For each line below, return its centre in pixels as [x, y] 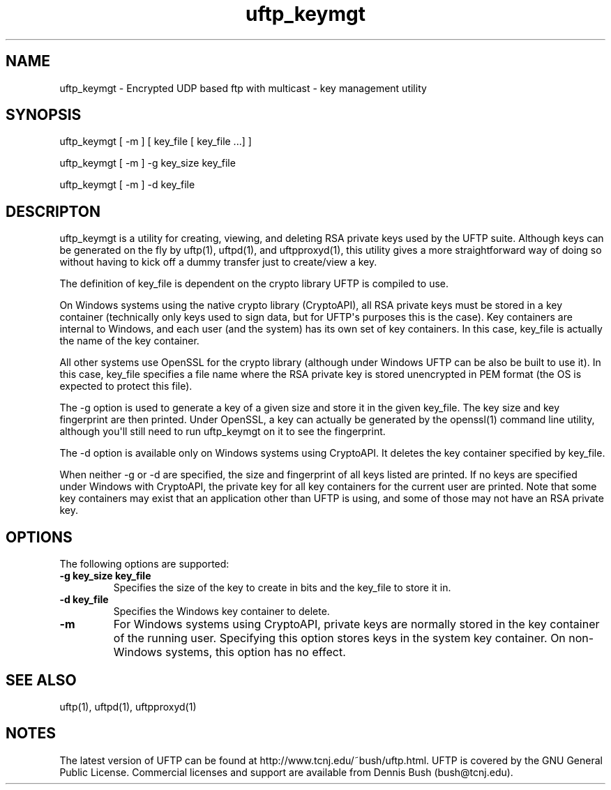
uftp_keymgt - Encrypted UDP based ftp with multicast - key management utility [243, 88]
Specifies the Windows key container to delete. [221, 612]
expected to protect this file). [126, 386]
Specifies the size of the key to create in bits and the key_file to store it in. [282, 588]
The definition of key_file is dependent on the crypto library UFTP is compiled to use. [254, 284]
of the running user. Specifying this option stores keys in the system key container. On [339, 638]
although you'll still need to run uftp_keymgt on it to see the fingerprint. [222, 432]
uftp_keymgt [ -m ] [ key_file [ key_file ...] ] [156, 142]
